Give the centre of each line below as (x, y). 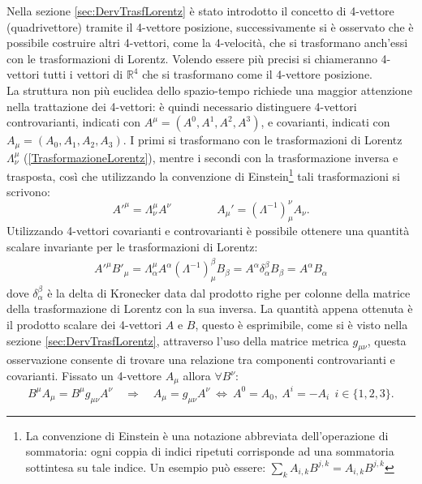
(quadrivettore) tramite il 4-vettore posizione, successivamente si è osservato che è (210, 26)
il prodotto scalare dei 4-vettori (84, 325)
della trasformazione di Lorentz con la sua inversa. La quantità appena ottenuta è (210, 308)
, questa (387, 340)
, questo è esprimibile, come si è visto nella (301, 325)
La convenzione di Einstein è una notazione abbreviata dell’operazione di (207, 435)
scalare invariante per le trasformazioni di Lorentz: (132, 246)
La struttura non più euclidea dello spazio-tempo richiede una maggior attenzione (209, 90)
